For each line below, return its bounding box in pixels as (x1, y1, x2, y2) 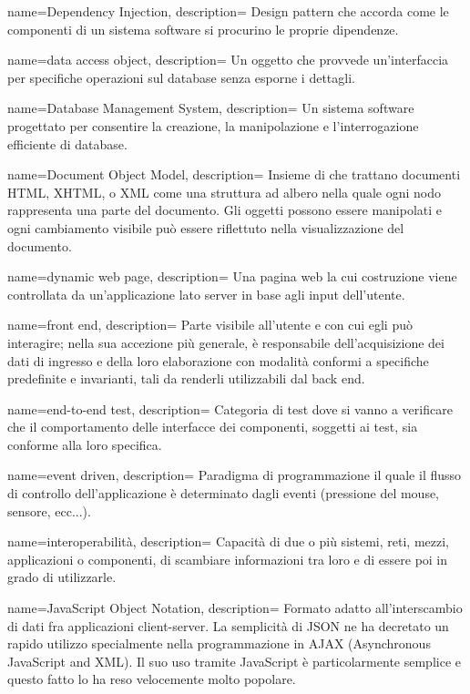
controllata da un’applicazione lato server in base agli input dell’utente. (7, 284, 405, 303)
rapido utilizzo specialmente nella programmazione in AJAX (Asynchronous (7, 634, 431, 653)
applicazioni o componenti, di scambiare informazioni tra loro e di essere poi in (7, 549, 448, 568)
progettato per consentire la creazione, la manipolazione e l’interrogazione (7, 116, 419, 135)
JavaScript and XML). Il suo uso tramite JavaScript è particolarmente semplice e (7, 651, 461, 670)
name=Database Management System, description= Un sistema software (7, 98, 414, 117)
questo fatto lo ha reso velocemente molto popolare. (7, 669, 296, 689)
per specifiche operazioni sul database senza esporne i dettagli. (7, 67, 355, 87)
